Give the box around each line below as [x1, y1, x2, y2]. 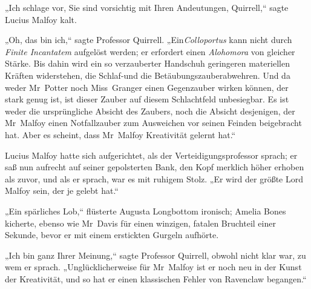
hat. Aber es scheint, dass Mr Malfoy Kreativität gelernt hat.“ [5, 128, 236, 141]
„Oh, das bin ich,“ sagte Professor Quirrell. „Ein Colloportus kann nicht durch [5, 33, 292, 46]
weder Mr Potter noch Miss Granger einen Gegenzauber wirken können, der [5, 81, 289, 93]
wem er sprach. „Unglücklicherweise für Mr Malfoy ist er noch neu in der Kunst [5, 261, 302, 273]
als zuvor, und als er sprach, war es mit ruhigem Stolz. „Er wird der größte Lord [5, 172, 304, 185]
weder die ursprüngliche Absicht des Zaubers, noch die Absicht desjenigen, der [5, 104, 295, 117]
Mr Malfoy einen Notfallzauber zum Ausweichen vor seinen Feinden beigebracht [5, 116, 302, 129]
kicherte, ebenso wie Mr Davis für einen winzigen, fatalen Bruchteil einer [5, 216, 276, 229]
